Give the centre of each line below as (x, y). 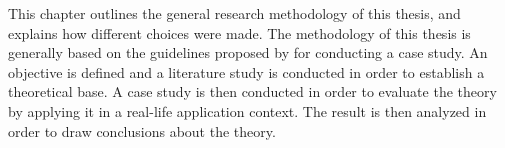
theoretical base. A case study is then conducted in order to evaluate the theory (252, 91)
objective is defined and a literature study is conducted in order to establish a (246, 71)
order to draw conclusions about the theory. (142, 130)
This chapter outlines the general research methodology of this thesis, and (234, 13)
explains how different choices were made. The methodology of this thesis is (239, 32)
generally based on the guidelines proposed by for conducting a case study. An (248, 52)
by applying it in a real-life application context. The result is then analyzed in (247, 110)
